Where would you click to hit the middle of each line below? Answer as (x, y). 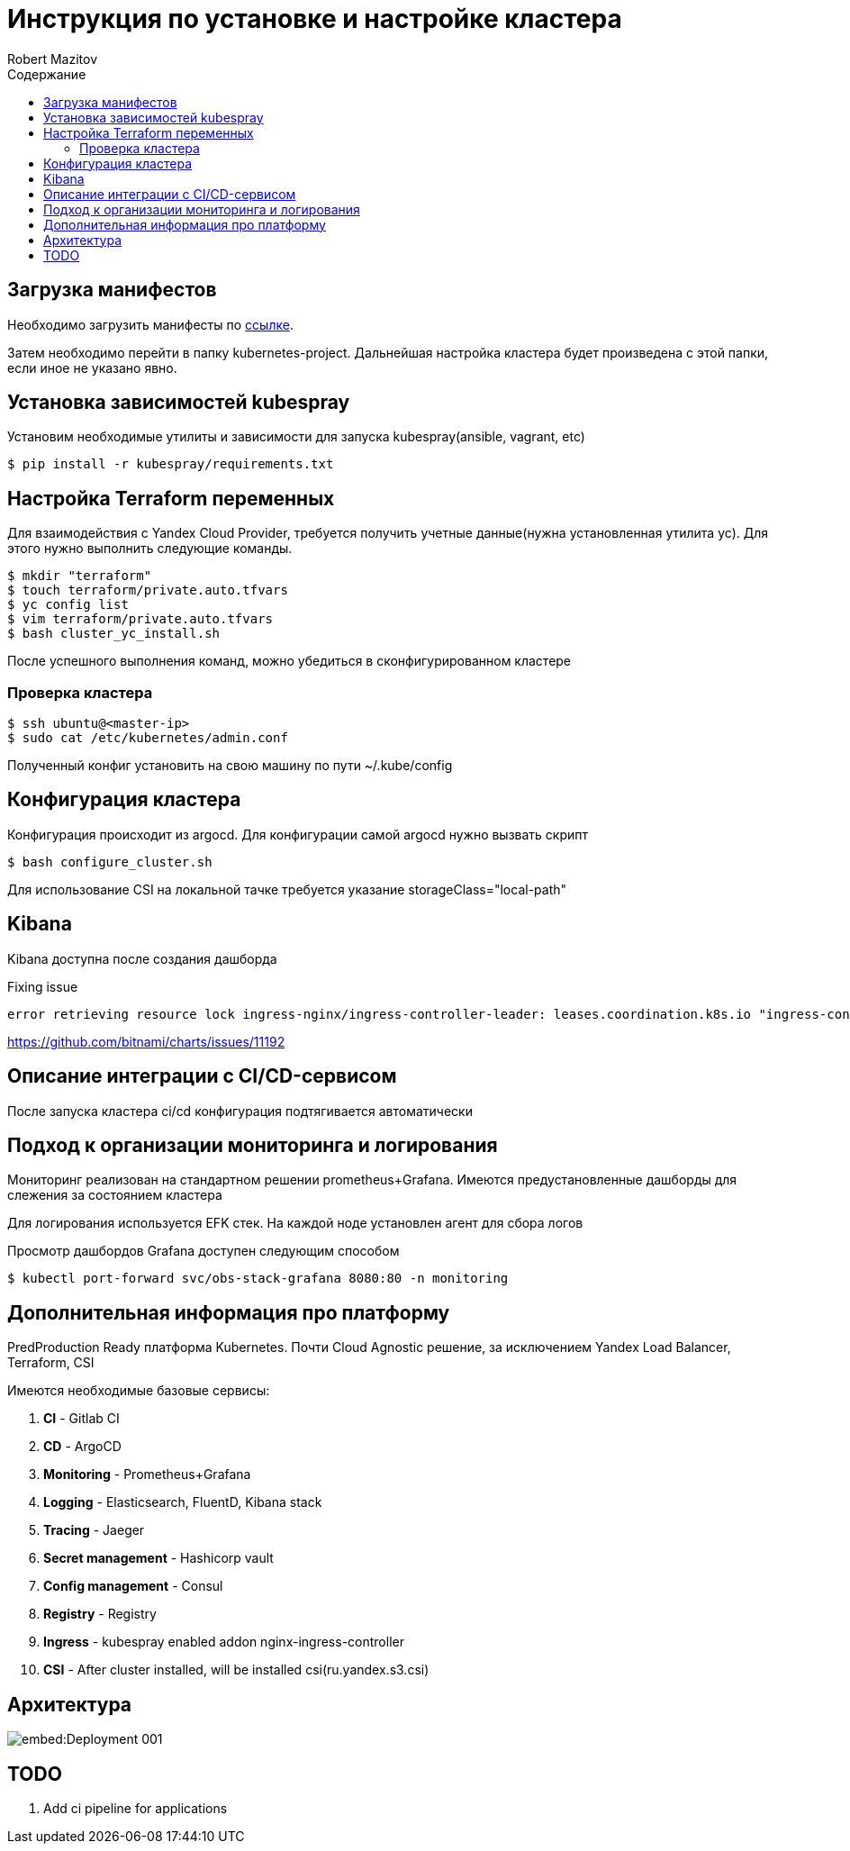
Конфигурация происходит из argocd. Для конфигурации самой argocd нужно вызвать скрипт (298, 834)
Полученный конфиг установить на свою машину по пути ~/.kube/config (230, 766)
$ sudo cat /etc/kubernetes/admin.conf (148, 738)
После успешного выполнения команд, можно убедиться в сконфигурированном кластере (289, 661)
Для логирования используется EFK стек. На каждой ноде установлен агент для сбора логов (295, 1223)
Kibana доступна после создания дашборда (142, 958)
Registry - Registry (100, 1614)
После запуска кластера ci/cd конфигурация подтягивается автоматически (240, 1111)
